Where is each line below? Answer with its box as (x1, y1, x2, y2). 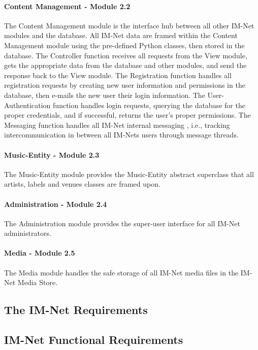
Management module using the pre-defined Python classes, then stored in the (4, 40, 245, 50)
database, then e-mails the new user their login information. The (4, 89, 205, 100)
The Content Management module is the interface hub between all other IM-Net (4, 20, 254, 30)
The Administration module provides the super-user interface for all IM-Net (4, 218, 240, 228)
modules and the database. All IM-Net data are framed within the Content (4, 30, 238, 41)
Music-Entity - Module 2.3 (4, 149, 100, 160)
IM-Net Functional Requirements (4, 332, 183, 347)
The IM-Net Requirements (4, 302, 148, 318)
